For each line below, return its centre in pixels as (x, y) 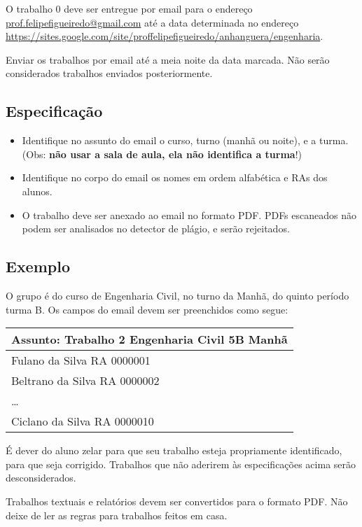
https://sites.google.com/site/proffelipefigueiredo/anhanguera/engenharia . (165, 36)
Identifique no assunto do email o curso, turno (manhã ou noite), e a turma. (185, 140)
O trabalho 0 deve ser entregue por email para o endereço (129, 8)
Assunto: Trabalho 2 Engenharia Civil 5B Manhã (149, 339)
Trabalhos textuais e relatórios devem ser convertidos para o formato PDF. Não (177, 501)
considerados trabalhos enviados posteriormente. (109, 73)
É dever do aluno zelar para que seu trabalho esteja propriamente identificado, (174, 450)
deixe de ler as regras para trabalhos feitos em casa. (117, 515)
